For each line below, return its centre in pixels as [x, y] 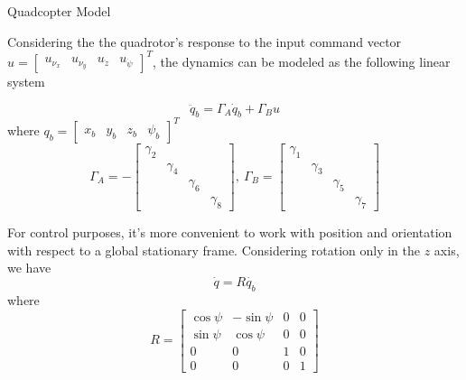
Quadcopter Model [59, 11]
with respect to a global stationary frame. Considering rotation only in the [214, 250]
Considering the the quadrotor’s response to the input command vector [205, 41]
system [26, 81]
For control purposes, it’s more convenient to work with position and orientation [230, 232]
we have [29, 268]
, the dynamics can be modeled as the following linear [301, 61]
